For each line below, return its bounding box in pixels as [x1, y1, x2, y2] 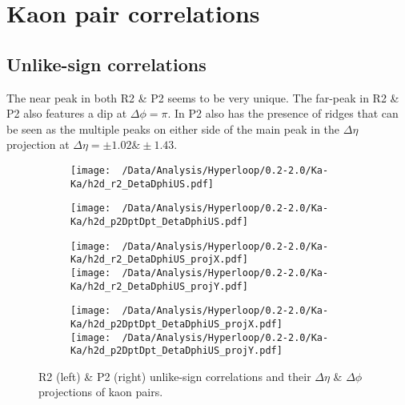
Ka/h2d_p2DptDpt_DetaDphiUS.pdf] [70, 215, 248, 227]
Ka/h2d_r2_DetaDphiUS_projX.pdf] [70, 254, 248, 266]
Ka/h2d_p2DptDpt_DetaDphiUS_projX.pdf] [70, 318, 283, 330]
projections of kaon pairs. [38, 383, 163, 400]
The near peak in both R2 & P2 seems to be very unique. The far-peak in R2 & [6, 89, 399, 106]
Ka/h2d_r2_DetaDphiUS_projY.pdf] [70, 280, 248, 292]
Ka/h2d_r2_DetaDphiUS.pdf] [70, 178, 214, 190]
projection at [6, 136, 70, 153]
